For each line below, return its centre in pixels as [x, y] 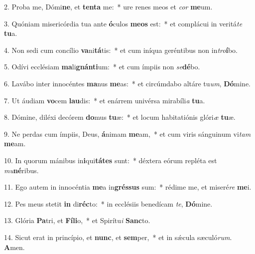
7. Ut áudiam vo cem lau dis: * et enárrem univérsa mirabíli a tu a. [105, 100]
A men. [14, 247]
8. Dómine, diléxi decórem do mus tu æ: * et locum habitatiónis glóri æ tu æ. [120, 117]
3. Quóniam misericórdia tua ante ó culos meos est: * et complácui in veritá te [123, 23]
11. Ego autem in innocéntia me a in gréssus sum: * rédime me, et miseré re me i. [128, 187]
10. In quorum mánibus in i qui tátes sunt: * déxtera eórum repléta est [111, 160]
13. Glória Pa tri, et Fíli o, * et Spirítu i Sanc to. [77, 220]
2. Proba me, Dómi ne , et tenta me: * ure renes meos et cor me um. [108, 6]
